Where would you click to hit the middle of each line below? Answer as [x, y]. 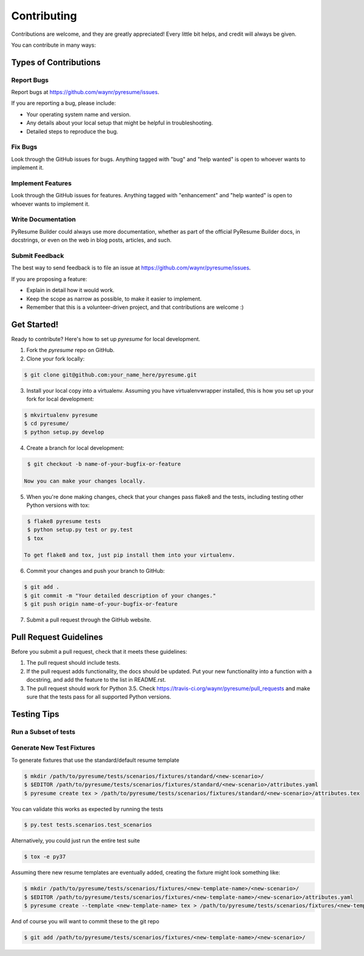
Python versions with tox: [58, 505]
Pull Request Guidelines [57, 637]
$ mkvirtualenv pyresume [61, 415]
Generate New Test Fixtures [53, 748]
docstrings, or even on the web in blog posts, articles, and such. [92, 240]
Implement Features [42, 183]
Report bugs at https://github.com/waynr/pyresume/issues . [85, 92]
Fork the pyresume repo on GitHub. [70, 350]
